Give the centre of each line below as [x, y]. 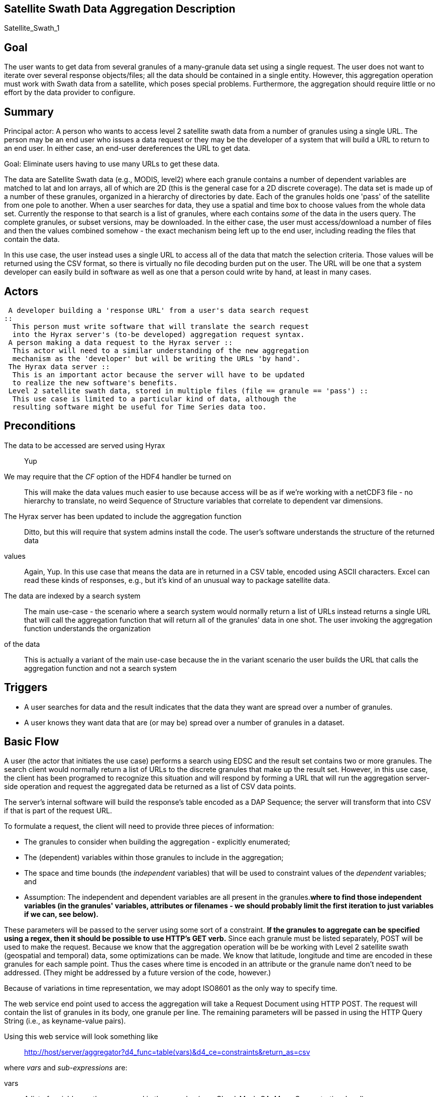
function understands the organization [87, 628]
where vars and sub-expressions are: [66, 1068]
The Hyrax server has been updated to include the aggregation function [123, 516]
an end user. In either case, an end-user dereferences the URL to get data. [127, 148]
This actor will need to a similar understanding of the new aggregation [160, 350]
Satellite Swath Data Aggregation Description [120, 9]
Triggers [26, 688]
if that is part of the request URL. [58, 811]
